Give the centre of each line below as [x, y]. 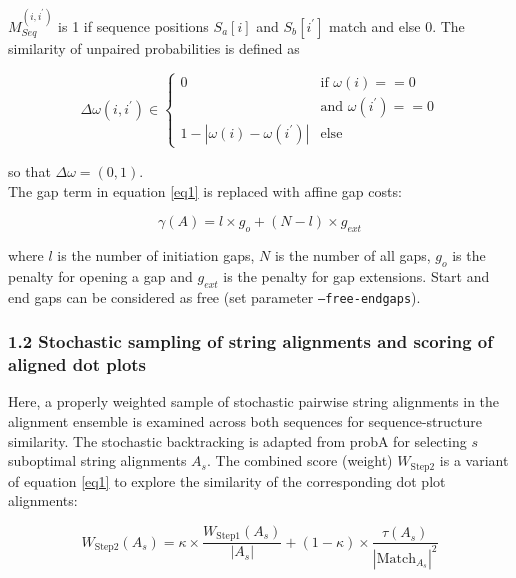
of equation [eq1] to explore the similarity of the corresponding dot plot [227, 480]
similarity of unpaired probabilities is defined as [154, 47]
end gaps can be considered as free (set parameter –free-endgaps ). [214, 296]
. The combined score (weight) [299, 460]
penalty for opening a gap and [100, 275]
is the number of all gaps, [352, 254]
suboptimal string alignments [97, 460]
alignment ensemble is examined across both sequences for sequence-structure [245, 420]
